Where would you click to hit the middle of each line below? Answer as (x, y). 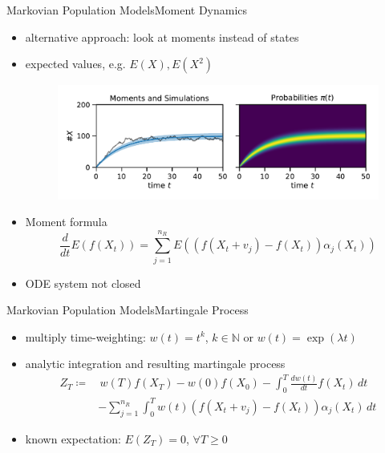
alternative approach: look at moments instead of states (162, 36)
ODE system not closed (83, 283)
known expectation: (73, 438)
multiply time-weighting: (85, 336)
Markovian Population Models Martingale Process (128, 310)
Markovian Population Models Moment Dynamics (127, 10)
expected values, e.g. (75, 64)
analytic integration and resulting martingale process (155, 364)
